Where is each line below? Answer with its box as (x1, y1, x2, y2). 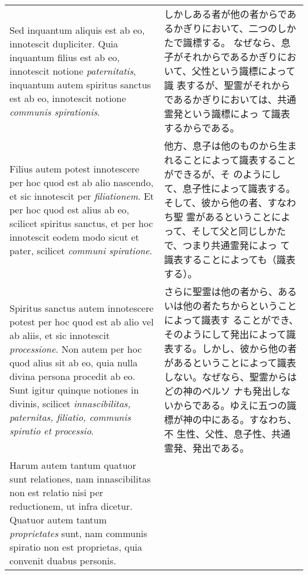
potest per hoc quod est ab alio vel (9, 315, 154, 328)
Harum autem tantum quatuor (9, 458, 136, 472)
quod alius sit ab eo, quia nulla (9, 356, 138, 369)
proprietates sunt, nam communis (9, 526, 147, 540)
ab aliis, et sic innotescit (9, 328, 110, 342)
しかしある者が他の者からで (163, 7, 287, 21)
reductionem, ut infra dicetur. (9, 499, 133, 513)
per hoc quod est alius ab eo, (9, 202, 130, 216)
